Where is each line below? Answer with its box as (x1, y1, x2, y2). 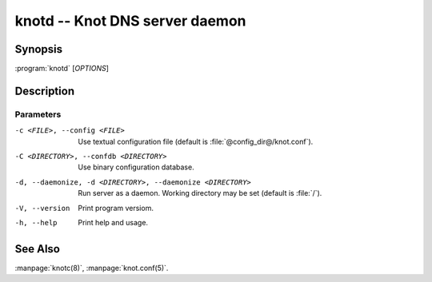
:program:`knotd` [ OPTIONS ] (14, 64, 110, 73)
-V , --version (14, 204, 70, 212)
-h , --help (14, 218, 58, 227)
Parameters (14, 109, 62, 120)
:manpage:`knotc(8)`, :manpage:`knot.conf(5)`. (14, 263, 169, 272)
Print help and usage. (78, 217, 148, 227)
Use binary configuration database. (78, 162, 195, 172)
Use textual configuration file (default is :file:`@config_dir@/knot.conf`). (78, 137, 314, 146)
